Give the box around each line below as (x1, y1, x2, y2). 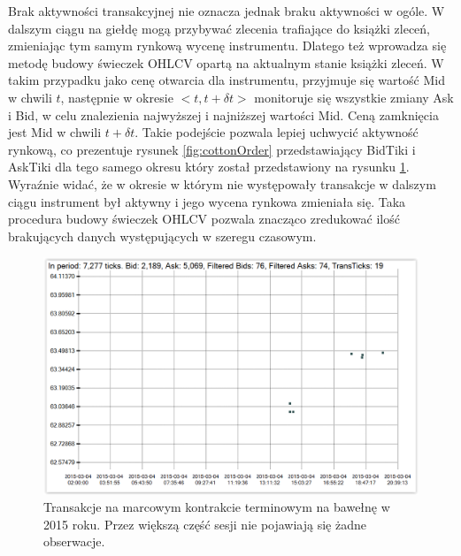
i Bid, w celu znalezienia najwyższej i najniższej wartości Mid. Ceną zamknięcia (8, 105, 439, 124)
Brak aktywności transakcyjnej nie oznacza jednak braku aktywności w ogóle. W (8, 2, 445, 19)
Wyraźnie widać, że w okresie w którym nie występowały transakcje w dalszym (8, 174, 436, 193)
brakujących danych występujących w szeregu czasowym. (8, 226, 317, 245)
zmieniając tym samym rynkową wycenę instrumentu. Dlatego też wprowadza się (8, 36, 447, 55)
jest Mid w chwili (8, 123, 102, 141)
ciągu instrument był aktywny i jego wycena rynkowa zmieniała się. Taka (8, 192, 406, 210)
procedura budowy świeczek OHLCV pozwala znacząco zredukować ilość (8, 209, 400, 228)
